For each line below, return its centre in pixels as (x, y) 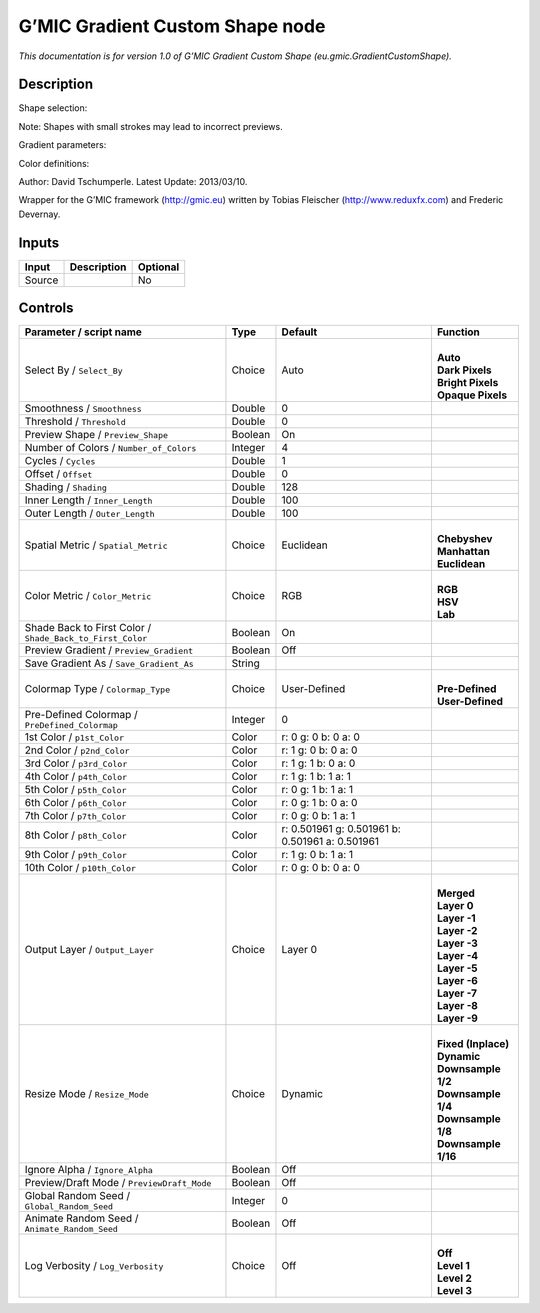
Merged (455, 893)
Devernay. (39, 214)
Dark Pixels (464, 370)
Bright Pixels (467, 383)
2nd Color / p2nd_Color (77, 750)
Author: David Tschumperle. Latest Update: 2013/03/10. (133, 182)
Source (41, 280)
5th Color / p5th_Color (75, 790)
